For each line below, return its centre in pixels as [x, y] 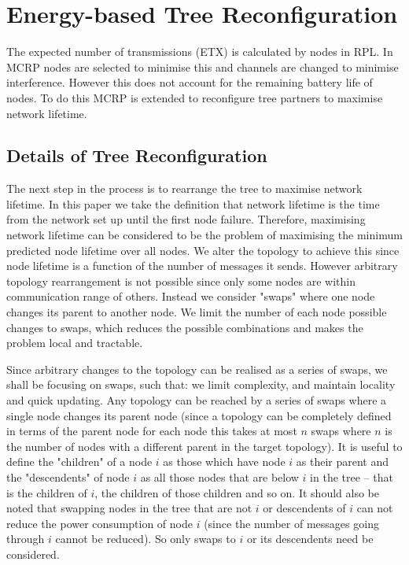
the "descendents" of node [68, 476]
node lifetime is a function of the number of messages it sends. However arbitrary [202, 266]
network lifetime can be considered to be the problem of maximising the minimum [204, 235]
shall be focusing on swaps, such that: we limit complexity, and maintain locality [201, 384]
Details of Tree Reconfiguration [137, 155]
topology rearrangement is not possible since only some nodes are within [181, 281]
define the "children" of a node [79, 462]
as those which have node [224, 462]
